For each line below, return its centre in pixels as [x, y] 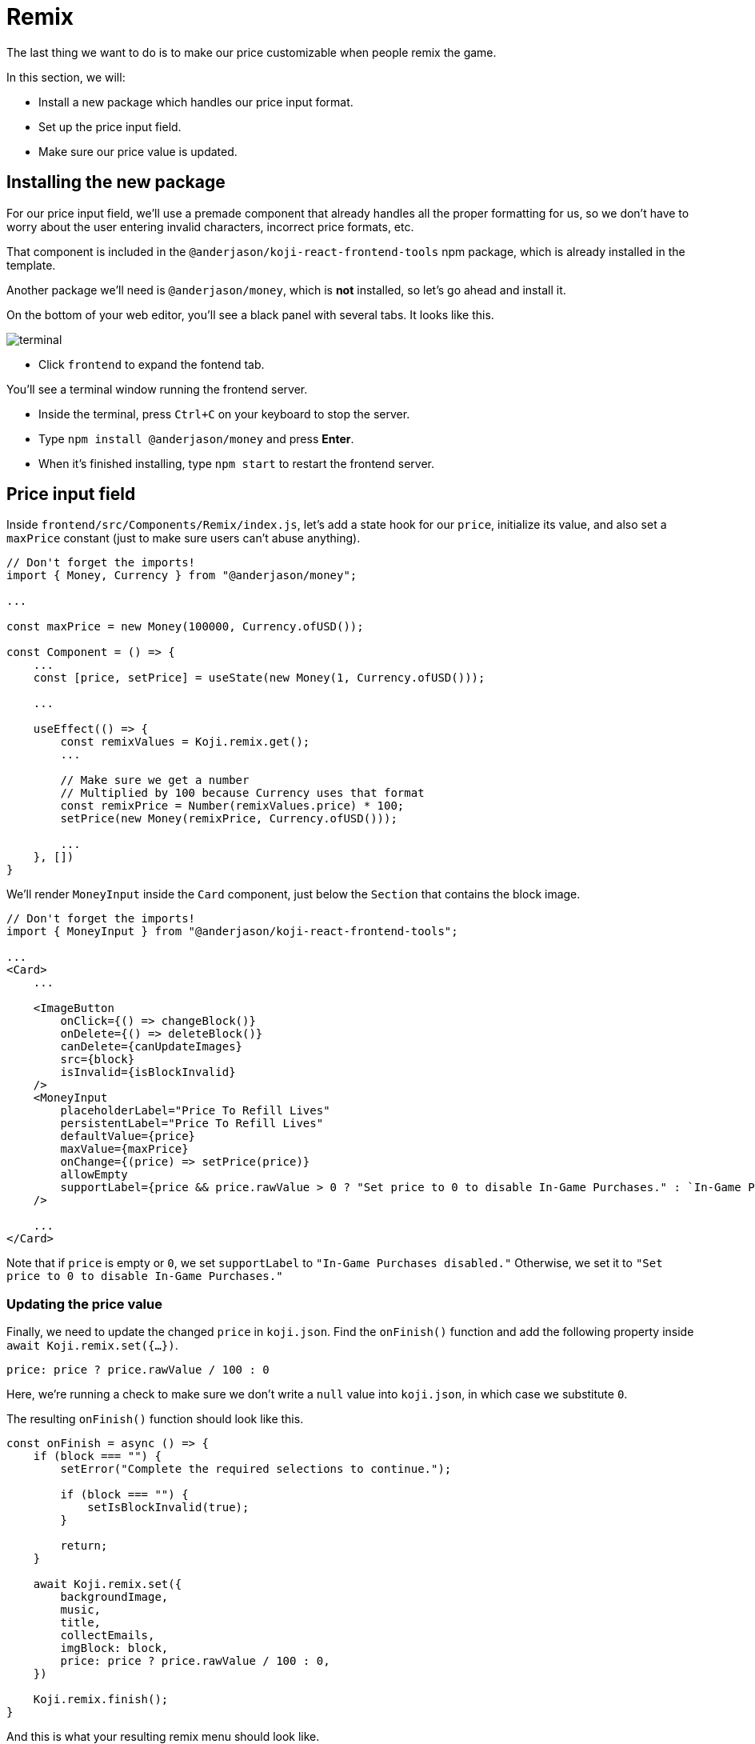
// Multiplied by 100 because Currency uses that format [242, 793]
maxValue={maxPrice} [124, 1149]
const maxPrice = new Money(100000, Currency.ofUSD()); [185, 627]
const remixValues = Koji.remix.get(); [185, 742]
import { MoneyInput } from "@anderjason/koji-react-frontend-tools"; [232, 932]
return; [84, 1546]
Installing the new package [116, 182]
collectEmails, [108, 1636]
